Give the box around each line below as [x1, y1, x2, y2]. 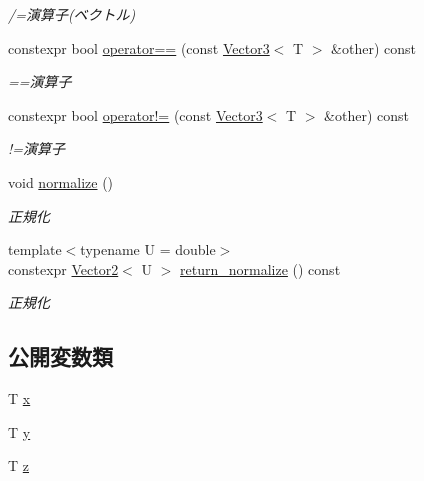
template [8, 239, 62, 260]
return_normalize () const [180, 258, 341, 279]
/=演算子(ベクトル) [8, 4, 136, 24]
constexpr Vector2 [8, 258, 119, 279]
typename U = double [80, 239, 216, 260]
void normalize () [8, 171, 114, 192]
